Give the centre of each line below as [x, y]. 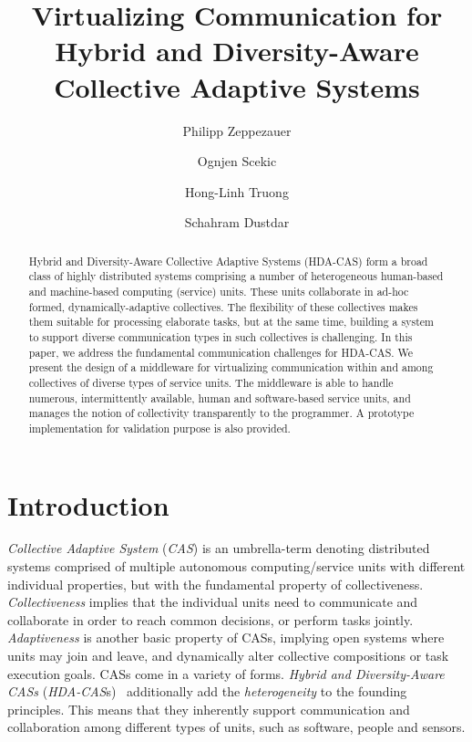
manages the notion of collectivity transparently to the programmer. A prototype [221, 413]
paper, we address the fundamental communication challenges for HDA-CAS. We [221, 352]
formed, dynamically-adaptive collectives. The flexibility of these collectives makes [223, 306]
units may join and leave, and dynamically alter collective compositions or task [228, 656]
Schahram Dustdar [237, 222]
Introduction [88, 504]
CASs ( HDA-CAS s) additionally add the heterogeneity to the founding [207, 691]
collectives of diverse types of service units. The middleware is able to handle [211, 382]
